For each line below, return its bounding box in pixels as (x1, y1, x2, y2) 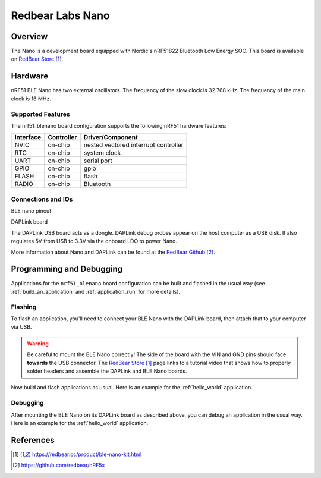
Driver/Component (83, 133, 138, 141)
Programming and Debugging (11, 264, 123, 274)
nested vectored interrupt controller (83, 141, 184, 149)
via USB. (11, 323, 32, 331)
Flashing (11, 303, 37, 311)
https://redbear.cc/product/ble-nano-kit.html (32, 451, 142, 458)
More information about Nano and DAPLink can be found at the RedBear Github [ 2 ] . (11, 249, 215, 256)
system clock (83, 149, 121, 157)
